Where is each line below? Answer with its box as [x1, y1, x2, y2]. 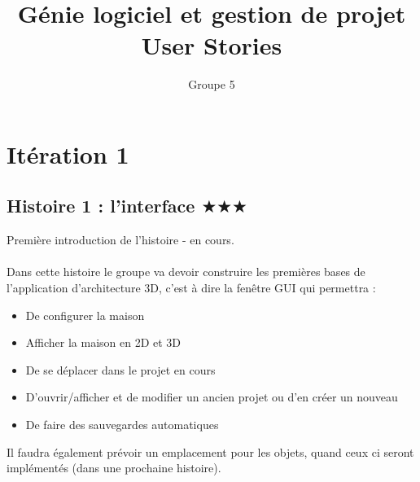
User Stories [141, 28, 282, 62]
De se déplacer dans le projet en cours [25, 361, 216, 378]
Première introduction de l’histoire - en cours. [7, 231, 234, 248]
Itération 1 [7, 137, 129, 170]
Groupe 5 [188, 76, 235, 93]
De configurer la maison [25, 306, 145, 323]
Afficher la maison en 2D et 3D [25, 334, 182, 351]
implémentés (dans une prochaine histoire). [7, 459, 221, 476]
